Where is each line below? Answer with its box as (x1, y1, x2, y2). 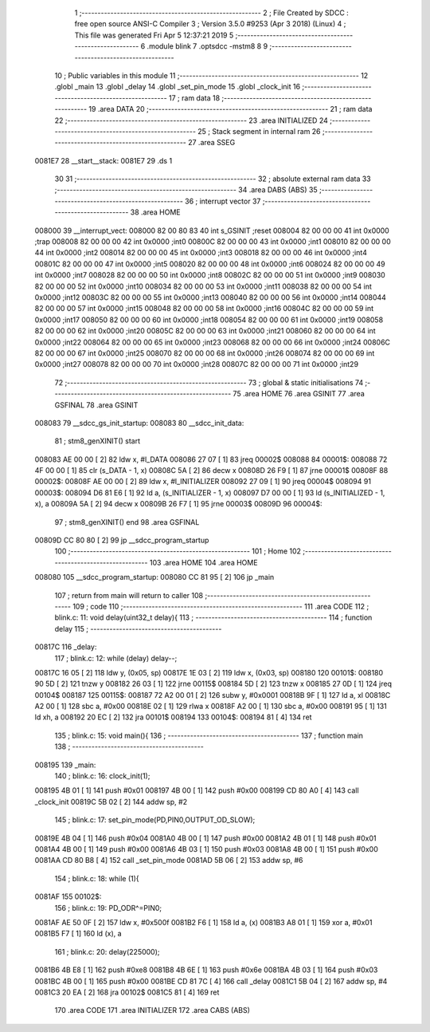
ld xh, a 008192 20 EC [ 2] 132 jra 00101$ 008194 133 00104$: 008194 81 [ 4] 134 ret (34, 712, 312, 722)
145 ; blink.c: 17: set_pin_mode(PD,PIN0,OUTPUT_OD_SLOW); (54, 815, 256, 825)
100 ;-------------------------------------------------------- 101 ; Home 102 (54, 546, 302, 556)
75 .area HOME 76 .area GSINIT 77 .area (233, 389, 365, 399)
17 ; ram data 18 (168, 93, 221, 103)
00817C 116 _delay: (34, 642, 97, 652)
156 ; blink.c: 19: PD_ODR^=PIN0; (54, 903, 162, 912)
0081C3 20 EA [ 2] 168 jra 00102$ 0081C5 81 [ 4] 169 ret (34, 987, 220, 997)
